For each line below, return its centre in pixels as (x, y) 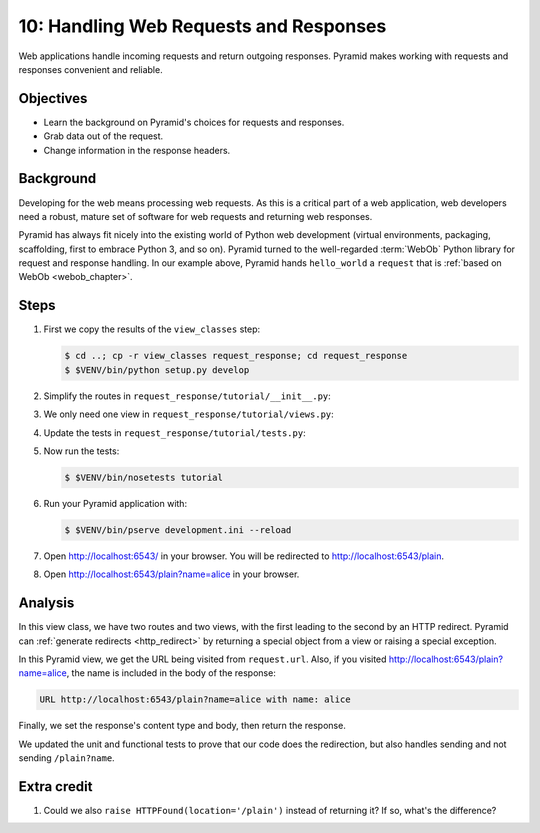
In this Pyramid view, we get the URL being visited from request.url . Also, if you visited (202, 659)
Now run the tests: (81, 451)
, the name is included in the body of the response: (171, 673)
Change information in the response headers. (137, 150)
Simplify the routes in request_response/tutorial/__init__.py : (187, 396)
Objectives (53, 98)
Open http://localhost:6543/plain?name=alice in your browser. (171, 574)
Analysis (46, 603)
